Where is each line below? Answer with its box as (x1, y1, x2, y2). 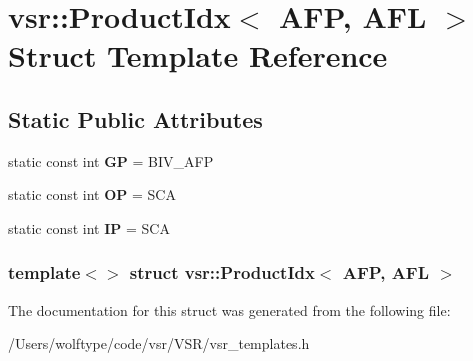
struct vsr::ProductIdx (129, 260, 315, 285)
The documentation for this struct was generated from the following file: (8, 299, 451, 320)
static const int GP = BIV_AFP (8, 150, 214, 171)
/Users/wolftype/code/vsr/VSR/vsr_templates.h (8, 333, 310, 354)
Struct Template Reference (8, 35, 388, 76)
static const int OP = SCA (8, 184, 176, 205)
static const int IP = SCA (8, 217, 170, 238)
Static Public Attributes (8, 103, 263, 134)
